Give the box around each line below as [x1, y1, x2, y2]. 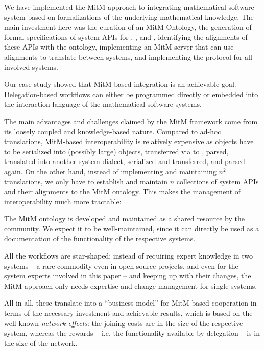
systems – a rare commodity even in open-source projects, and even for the [4, 260, 238, 271]
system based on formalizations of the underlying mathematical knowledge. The [4, 11, 254, 22]
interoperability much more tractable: [4, 196, 122, 206]
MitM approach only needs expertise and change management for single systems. [4, 280, 257, 291]
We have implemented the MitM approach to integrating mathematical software [4, 2, 254, 12]
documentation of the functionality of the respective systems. [4, 233, 196, 244]
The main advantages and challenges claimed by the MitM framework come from [4, 115, 258, 126]
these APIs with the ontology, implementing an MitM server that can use [4, 41, 234, 52]
